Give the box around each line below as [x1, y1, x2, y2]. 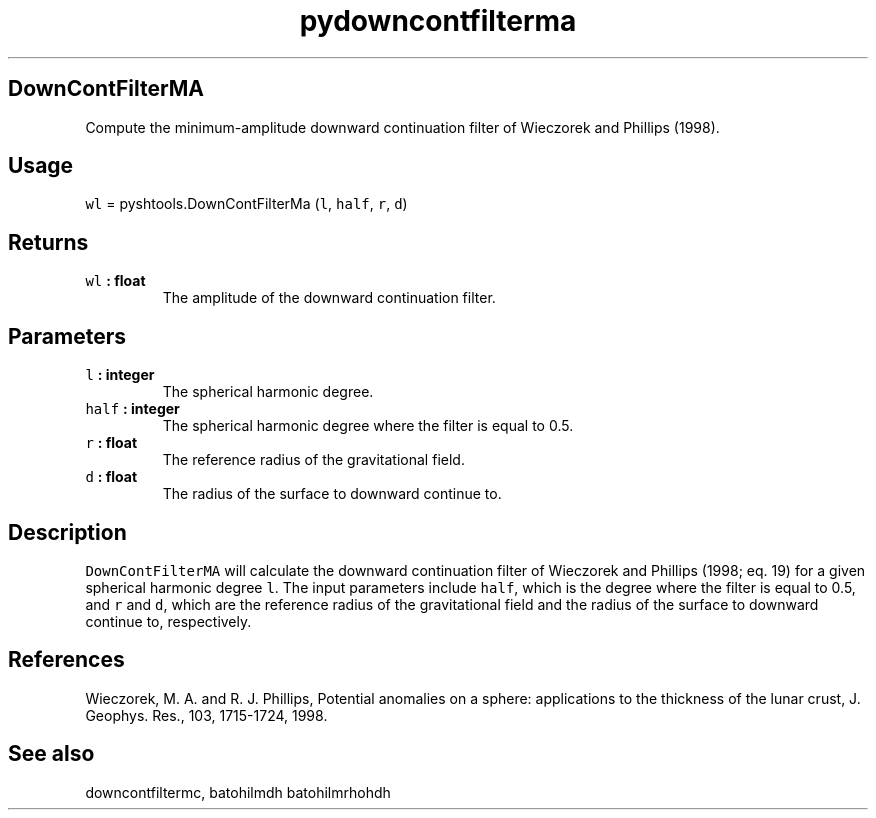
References [8, 647, 125, 673]
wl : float [85, 272, 146, 290]
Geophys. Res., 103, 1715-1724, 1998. [85, 706, 328, 724]
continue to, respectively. [85, 612, 252, 630]
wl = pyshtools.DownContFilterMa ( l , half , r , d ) [85, 195, 408, 213]
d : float [85, 468, 138, 486]
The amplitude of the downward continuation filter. [162, 289, 496, 307]
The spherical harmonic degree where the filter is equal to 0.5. [162, 417, 574, 435]
